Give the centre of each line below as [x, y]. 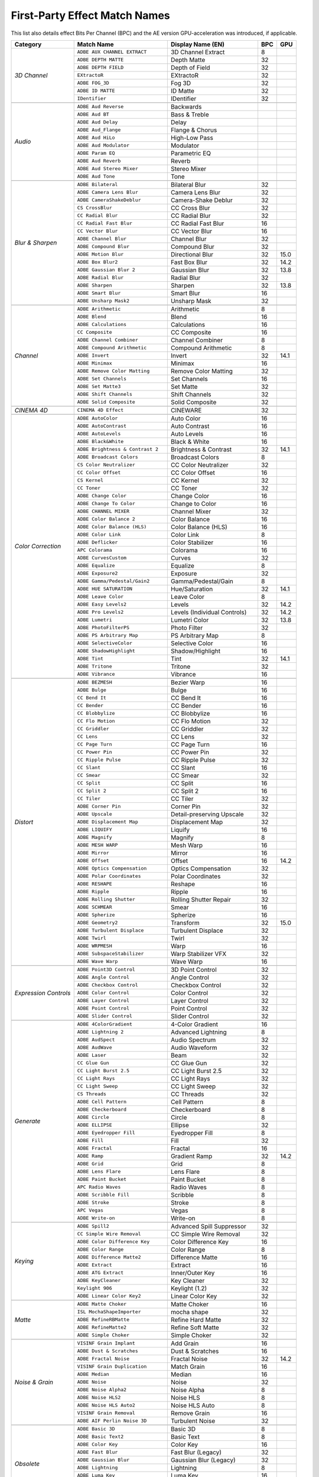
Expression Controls [43, 993]
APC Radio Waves [99, 1187]
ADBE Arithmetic [99, 309]
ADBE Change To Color [106, 504]
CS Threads [92, 1094]
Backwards [186, 106]
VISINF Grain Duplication [112, 1367]
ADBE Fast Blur [97, 1452]
